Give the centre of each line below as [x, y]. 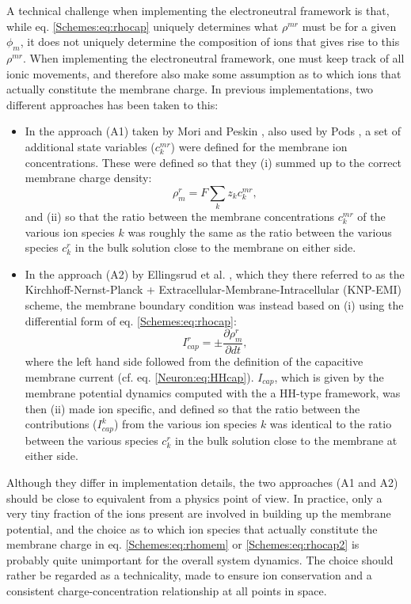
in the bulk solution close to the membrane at [286, 440]
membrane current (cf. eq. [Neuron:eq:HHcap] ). [139, 376]
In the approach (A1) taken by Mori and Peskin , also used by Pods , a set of [213, 131]
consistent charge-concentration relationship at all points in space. [167, 591]
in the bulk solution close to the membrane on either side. [215, 247]
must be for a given [349, 26]
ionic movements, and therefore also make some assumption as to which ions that [204, 73]
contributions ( [61, 424]
